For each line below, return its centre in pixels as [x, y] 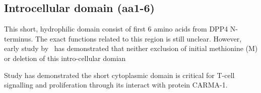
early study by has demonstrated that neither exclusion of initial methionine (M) [131, 48]
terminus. [19, 38]
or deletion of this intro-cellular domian [65, 58]
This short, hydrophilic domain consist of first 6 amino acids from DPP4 [116, 29]
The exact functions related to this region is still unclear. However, [138, 38]
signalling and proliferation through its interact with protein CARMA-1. [116, 85]
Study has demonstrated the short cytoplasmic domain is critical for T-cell [119, 75]
